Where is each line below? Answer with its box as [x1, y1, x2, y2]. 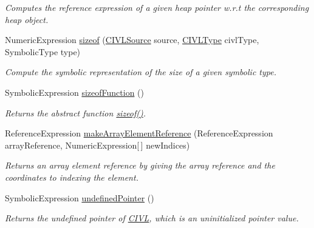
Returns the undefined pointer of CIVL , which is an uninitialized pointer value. [5, 212, 299, 224]
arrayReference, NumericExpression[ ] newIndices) [5, 138, 190, 151]
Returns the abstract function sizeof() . [5, 106, 146, 119]
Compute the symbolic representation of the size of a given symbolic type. [5, 65, 276, 78]
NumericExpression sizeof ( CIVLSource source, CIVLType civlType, [5, 33, 259, 46]
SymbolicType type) [5, 45, 81, 58]
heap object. [5, 13, 49, 25]
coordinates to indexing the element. [5, 170, 138, 183]
